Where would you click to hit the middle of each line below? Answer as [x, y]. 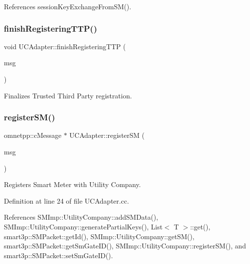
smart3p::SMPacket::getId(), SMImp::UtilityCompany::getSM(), [99, 236]
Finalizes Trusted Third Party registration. [68, 95]
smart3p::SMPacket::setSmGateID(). [58, 255]
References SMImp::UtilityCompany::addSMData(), [81, 217]
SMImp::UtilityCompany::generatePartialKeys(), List [83, 226]
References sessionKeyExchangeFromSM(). [68, 6]
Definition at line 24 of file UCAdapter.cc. [67, 200]
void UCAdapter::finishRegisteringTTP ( [65, 46]
